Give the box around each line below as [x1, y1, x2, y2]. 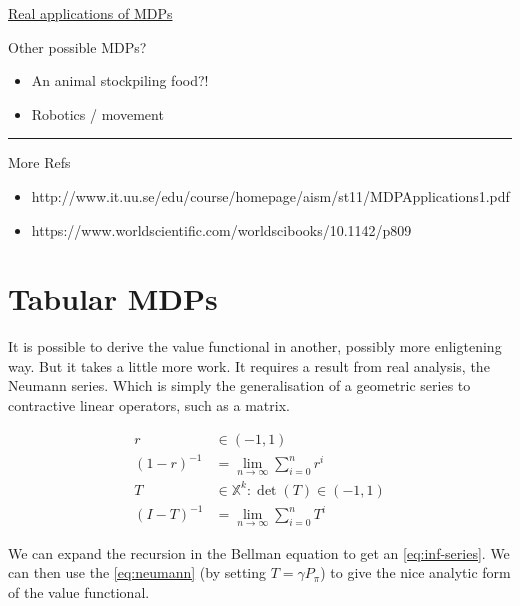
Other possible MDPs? [8, 36, 147, 57]
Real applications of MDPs [8, 3, 173, 23]
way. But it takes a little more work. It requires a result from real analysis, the [8, 355, 490, 376]
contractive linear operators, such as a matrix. [8, 395, 290, 416]
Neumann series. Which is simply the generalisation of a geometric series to [8, 375, 471, 396]
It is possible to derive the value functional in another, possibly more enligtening [8, 336, 502, 357]
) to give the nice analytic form [320, 562, 511, 583]
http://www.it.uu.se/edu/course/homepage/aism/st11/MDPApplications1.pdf [31, 185, 510, 206]
